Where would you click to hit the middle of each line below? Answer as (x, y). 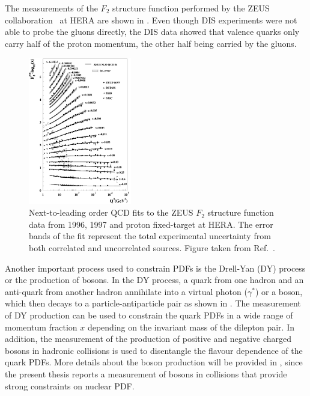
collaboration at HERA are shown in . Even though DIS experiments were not (151, 20)
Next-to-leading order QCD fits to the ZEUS (111, 212)
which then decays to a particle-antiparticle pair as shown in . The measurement (153, 303)
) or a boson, (279, 291)
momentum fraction (41, 327)
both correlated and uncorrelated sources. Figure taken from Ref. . (152, 247)
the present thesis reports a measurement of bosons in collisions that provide (146, 373)
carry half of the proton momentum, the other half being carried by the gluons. (151, 43)
